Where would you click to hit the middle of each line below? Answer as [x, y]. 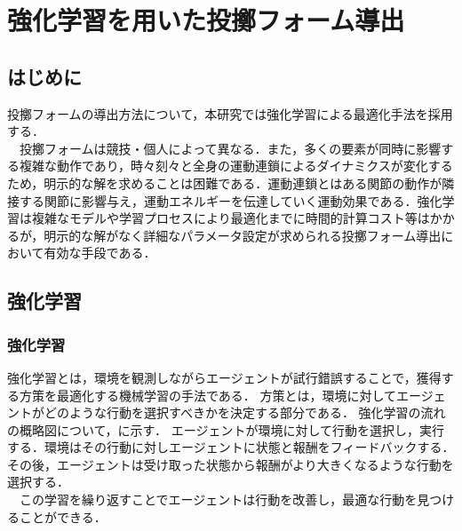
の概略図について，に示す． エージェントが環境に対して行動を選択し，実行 [226, 429]
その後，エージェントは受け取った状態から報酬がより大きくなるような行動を [231, 464]
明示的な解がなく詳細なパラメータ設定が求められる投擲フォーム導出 [243, 235]
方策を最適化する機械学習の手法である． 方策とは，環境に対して [208, 395]
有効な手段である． [100, 253]
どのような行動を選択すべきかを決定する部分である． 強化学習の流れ [245, 412]
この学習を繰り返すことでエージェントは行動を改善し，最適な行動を [218, 499]
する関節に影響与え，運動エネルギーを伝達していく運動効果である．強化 [231, 200]
